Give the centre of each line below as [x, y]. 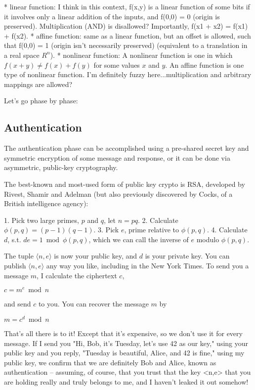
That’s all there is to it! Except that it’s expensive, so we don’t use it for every [123, 333]
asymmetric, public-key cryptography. [61, 167]
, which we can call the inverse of [139, 239]
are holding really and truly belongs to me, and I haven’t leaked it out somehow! [126, 381]
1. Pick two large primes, [42, 220]
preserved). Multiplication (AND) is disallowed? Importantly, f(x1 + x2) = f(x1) [126, 26]
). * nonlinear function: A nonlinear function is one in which [141, 55]
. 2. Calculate [158, 220]
